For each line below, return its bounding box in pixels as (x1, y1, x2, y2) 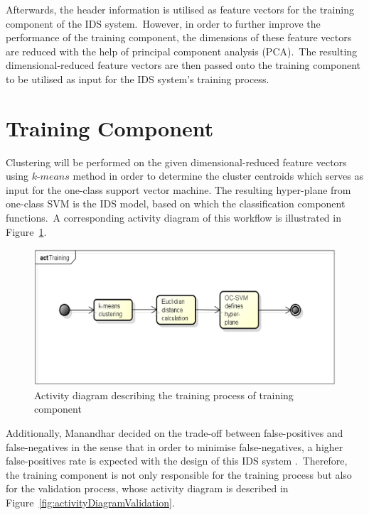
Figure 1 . (6, 224, 47, 239)
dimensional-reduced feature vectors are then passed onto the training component (6, 58, 361, 72)
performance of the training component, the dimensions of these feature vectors (6, 30, 352, 45)
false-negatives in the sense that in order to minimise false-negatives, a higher (6, 439, 343, 454)
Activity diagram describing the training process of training (34, 387, 294, 402)
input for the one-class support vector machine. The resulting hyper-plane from (6, 182, 351, 197)
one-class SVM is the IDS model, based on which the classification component (6, 196, 346, 211)
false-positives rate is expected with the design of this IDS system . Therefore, (6, 453, 348, 468)
